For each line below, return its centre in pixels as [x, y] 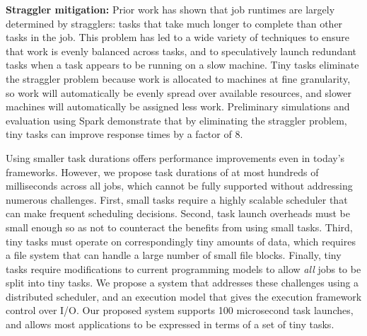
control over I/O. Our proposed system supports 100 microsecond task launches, [180, 310]
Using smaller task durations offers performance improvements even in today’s [175, 157]
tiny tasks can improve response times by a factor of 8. [124, 134]
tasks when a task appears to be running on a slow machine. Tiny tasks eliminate [182, 65]
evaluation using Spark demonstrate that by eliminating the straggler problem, [176, 120]
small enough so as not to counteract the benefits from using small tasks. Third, [179, 227]
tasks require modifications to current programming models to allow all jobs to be [183, 268]
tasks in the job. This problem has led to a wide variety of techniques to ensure [177, 37]
